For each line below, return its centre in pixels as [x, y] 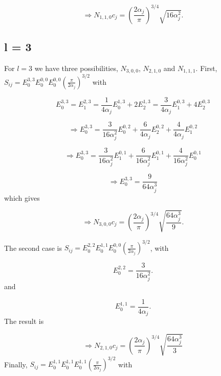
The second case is [33, 248]
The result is [24, 321]
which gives [22, 197]
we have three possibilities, [76, 68]
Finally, [16, 364]
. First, [206, 68]
